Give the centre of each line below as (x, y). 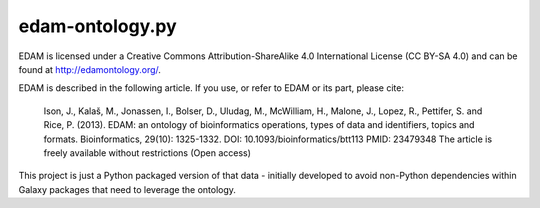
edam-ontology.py (97, 26)
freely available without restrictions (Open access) (147, 152)
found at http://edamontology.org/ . (90, 69)
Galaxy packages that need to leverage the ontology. (127, 189)
